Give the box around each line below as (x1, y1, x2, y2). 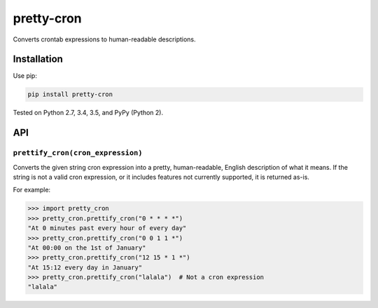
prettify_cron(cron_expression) (13, 148, 143, 158)
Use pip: (13, 72, 38, 80)
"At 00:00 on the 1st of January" (27, 243, 146, 252)
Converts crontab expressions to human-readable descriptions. (13, 35, 196, 43)
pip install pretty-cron (27, 91, 113, 98)
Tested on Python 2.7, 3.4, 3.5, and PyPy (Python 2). (13, 109, 164, 117)
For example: (13, 186, 51, 194)
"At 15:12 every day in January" (27, 263, 143, 272)
